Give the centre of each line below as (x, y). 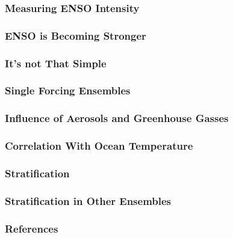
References (32, 228)
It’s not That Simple (56, 63)
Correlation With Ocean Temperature (99, 146)
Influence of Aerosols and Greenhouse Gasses (117, 118)
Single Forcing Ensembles (68, 90)
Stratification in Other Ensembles (88, 200)
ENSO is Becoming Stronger (76, 35)
